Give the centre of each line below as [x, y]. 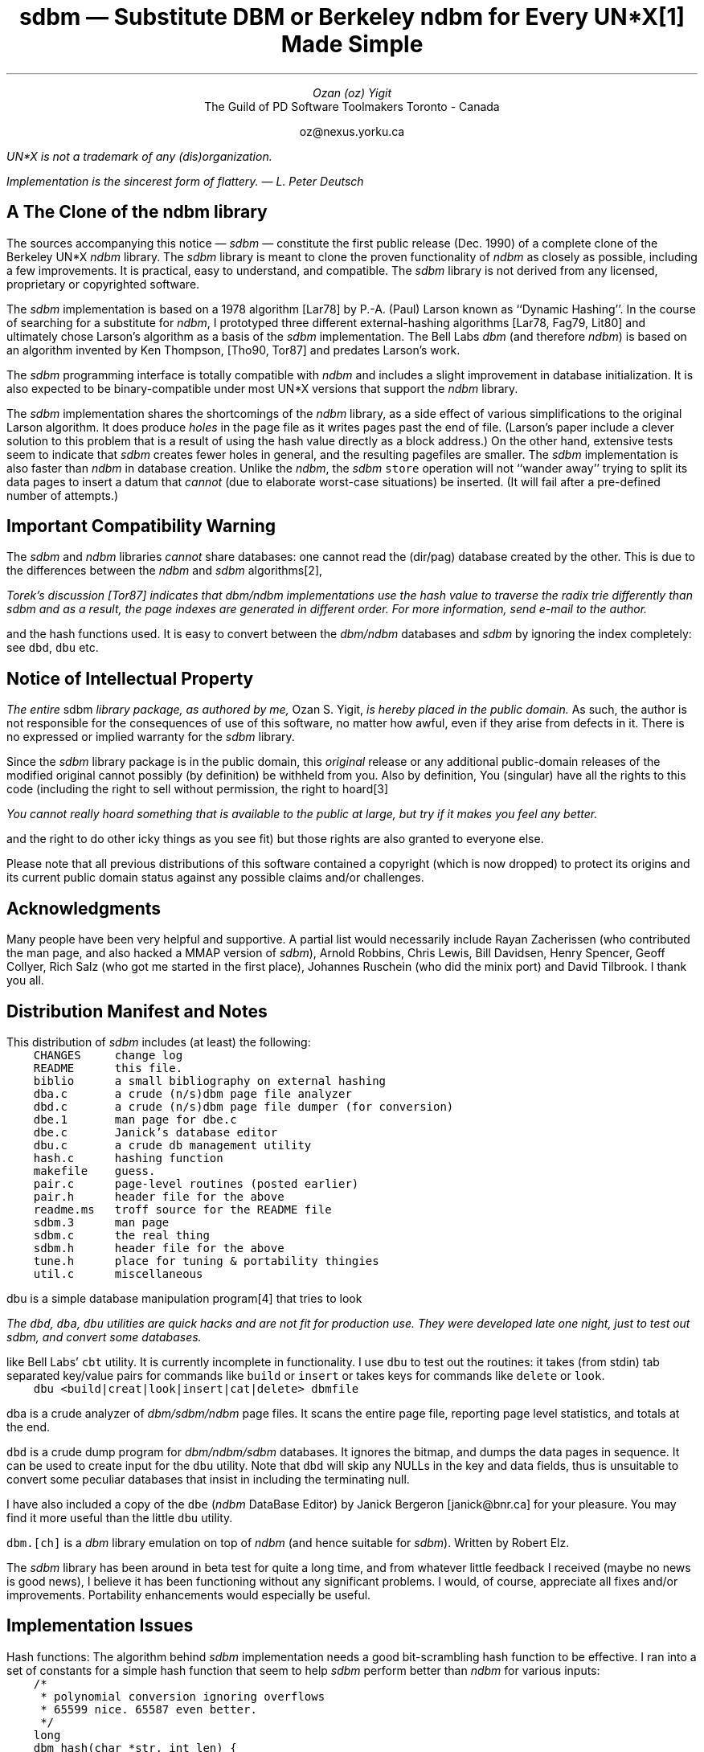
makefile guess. [94, 1171]
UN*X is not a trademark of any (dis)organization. [139, 156]
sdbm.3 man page [101, 1222]
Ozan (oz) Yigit [352, 92]
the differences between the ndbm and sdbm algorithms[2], [165, 571]
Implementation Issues [100, 1626]
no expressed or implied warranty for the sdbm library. [151, 737]
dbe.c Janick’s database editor [156, 1132]
